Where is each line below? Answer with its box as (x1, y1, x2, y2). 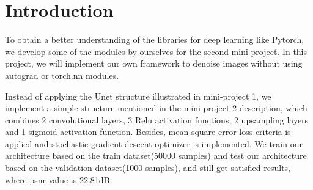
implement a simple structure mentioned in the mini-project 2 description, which (5, 101, 307, 114)
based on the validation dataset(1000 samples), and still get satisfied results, (5, 161, 290, 174)
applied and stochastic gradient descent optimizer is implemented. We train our (5, 137, 303, 150)
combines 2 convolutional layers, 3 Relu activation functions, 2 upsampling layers (5, 113, 309, 126)
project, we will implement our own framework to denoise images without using (5, 57, 303, 70)
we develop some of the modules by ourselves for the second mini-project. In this (5, 45, 307, 57)
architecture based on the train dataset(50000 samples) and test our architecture (5, 149, 307, 162)
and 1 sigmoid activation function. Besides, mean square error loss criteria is (5, 125, 291, 138)
